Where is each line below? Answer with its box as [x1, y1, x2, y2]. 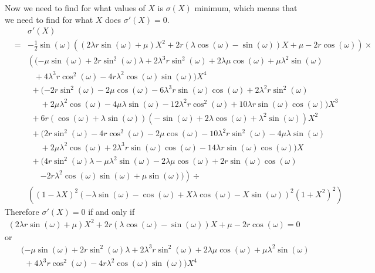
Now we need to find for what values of [5, 2, 146, 14]
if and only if [88, 205, 135, 217]
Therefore [5, 205, 39, 217]
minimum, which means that [194, 2, 298, 14]
